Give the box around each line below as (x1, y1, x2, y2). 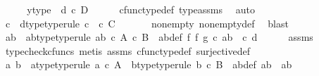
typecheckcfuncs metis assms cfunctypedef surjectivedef (5, 43, 250, 58)
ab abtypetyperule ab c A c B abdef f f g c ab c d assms (5, 30, 313, 44)
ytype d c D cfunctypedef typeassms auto (27, 2, 255, 16)
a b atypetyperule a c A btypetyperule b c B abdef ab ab (5, 57, 292, 72)
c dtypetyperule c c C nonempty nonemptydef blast (5, 15, 289, 30)
